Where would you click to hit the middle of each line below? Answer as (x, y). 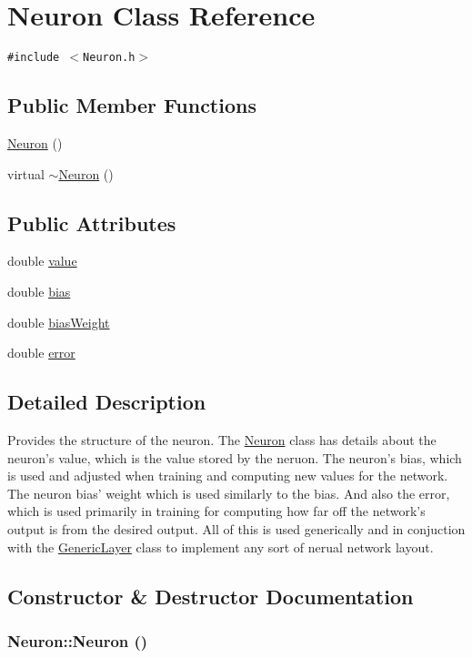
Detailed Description (107, 402)
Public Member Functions (132, 105)
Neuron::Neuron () (78, 640)
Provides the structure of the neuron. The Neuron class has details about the (222, 439)
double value (42, 261)
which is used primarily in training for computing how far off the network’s (216, 511)
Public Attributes (92, 223)
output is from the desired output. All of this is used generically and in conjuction (236, 528)
